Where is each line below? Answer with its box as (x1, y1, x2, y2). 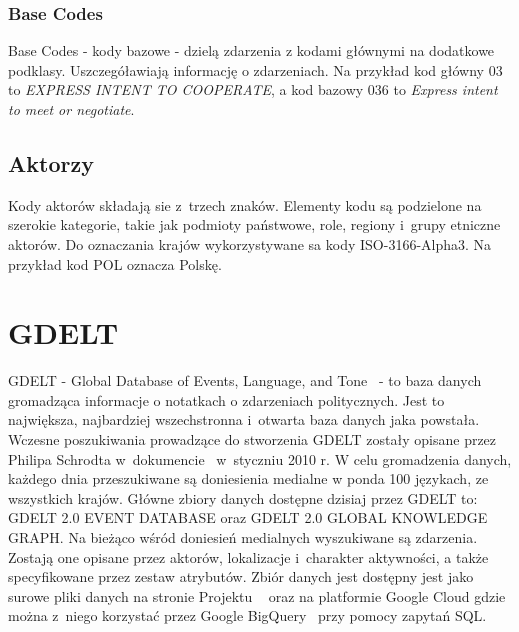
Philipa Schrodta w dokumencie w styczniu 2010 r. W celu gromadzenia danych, (8, 448, 512, 469)
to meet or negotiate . (8, 99, 135, 119)
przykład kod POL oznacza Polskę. (8, 253, 222, 274)
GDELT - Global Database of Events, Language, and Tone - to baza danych (8, 370, 482, 391)
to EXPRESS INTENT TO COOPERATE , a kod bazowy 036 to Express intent (8, 79, 498, 100)
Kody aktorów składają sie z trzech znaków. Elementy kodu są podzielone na (8, 194, 482, 215)
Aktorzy (8, 147, 94, 178)
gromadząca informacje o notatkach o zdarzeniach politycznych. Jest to (8, 389, 445, 410)
